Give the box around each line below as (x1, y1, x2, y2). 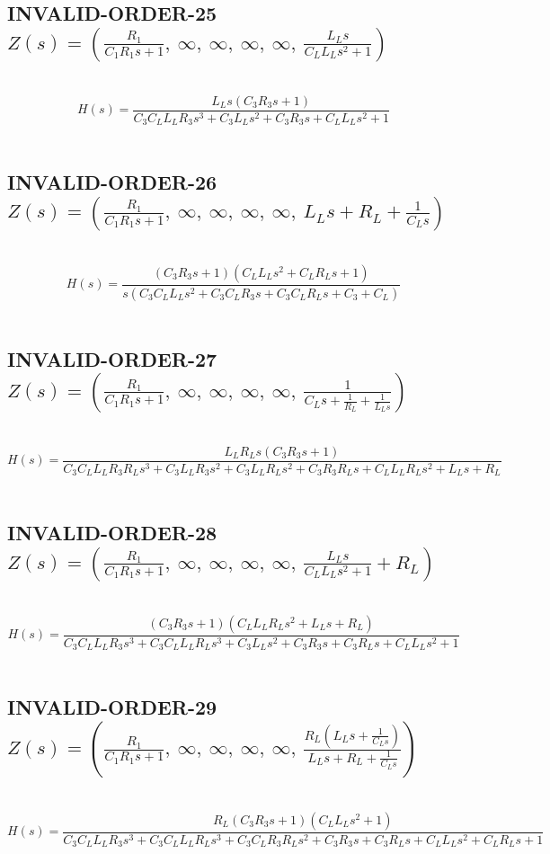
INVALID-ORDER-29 (7, 693, 217, 721)
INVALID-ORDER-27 (7, 344, 217, 372)
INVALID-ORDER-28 (7, 519, 217, 547)
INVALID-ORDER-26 (7, 168, 217, 196)
